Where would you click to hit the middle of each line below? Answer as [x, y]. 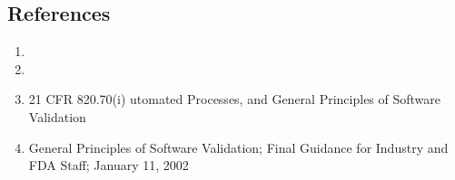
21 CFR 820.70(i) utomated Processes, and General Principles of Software [235, 99]
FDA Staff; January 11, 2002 [109, 165]
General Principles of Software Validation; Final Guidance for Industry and [238, 147]
